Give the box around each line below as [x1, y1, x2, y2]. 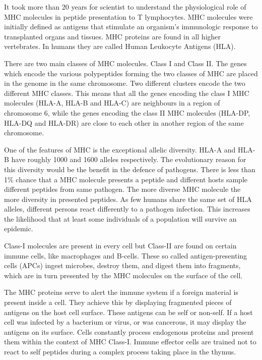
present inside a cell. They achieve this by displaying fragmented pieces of [4, 297, 232, 307]
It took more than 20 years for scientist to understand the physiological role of [4, 2, 246, 12]
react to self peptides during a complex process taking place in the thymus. [4, 346, 236, 356]
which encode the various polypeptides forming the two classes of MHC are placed [4, 68, 258, 78]
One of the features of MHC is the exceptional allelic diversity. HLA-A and [4, 144, 236, 155]
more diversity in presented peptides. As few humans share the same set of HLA [4, 193, 252, 204]
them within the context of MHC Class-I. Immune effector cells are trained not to [4, 336, 256, 347]
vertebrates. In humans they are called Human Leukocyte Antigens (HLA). [4, 41, 236, 52]
